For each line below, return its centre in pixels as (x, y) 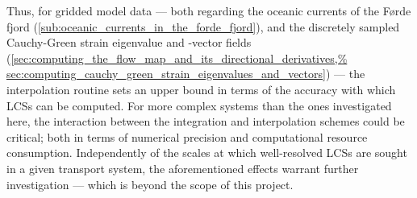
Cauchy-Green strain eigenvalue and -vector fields (129, 42)
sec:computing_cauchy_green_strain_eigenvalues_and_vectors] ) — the (186, 74)
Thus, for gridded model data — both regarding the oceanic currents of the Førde (209, 10)
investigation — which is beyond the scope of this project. (150, 184)
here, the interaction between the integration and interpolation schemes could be (206, 121)
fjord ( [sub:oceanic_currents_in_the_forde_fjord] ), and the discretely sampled (203, 26)
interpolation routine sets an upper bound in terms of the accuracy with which (201, 89)
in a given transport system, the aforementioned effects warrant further (183, 168)
